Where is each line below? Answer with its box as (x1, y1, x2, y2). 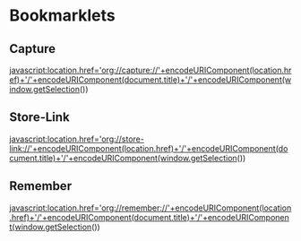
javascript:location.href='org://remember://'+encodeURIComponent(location (9, 202, 292, 213)
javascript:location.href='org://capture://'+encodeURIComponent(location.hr (9, 65, 292, 75)
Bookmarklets (9, 5, 116, 26)
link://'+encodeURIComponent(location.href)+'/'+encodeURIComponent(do (9, 142, 288, 153)
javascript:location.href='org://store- (9, 133, 145, 144)
